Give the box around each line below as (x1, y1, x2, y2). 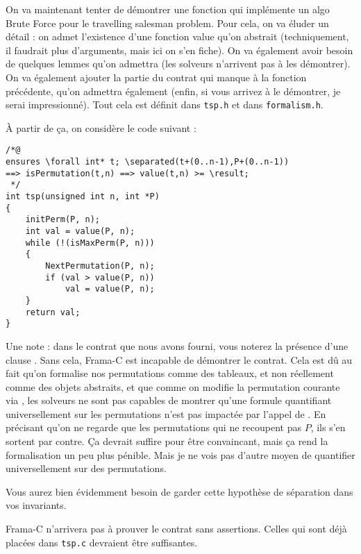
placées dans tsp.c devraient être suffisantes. (6, 535, 198, 549)
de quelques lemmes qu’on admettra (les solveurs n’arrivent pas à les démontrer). (6, 56, 351, 71)
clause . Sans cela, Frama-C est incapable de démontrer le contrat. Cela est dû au (6, 352, 353, 367)
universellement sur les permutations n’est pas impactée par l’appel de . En (6, 406, 326, 421)
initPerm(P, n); (25, 215, 101, 225)
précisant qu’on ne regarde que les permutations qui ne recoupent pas (6, 420, 301, 435)
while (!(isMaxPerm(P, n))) (25, 237, 155, 248)
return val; (25, 307, 81, 317)
